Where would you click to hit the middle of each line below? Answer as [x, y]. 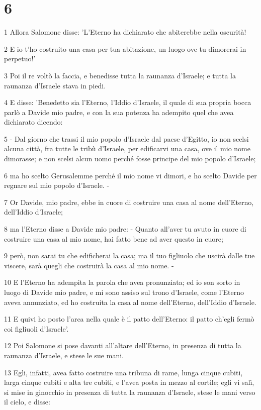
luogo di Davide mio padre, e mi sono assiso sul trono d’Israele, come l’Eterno [124, 292]
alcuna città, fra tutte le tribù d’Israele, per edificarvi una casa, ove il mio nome [127, 148]
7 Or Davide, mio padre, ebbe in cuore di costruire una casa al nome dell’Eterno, [129, 202]
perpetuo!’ [20, 59]
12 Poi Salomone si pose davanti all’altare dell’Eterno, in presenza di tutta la [123, 345]
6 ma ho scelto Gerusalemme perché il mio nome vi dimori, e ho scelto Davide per [130, 175]
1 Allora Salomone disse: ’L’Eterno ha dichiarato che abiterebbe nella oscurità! [125, 32]
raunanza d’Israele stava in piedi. [55, 85]
